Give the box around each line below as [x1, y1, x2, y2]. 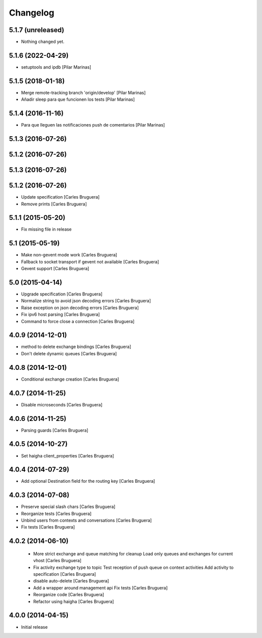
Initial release [21, 624, 48, 630]
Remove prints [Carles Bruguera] [21, 201, 87, 207]
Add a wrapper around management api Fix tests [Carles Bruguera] [33, 584, 168, 591]
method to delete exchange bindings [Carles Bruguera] [21, 344, 131, 350]
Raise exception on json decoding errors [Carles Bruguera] [21, 305, 139, 310]
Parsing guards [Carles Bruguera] [21, 427, 88, 433]
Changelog [9, 7, 54, 18]
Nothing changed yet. [21, 39, 65, 45]
